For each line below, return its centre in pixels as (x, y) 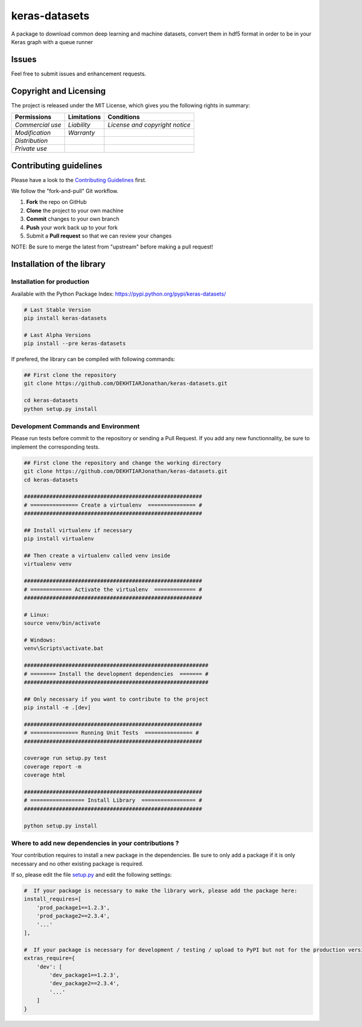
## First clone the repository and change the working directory (122, 463)
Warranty (81, 133)
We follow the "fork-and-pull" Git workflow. (65, 191)
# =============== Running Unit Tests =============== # (111, 733)
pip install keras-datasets (65, 318)
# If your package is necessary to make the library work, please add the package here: (161, 891)
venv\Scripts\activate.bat (64, 649)
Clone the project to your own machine (75, 210)
